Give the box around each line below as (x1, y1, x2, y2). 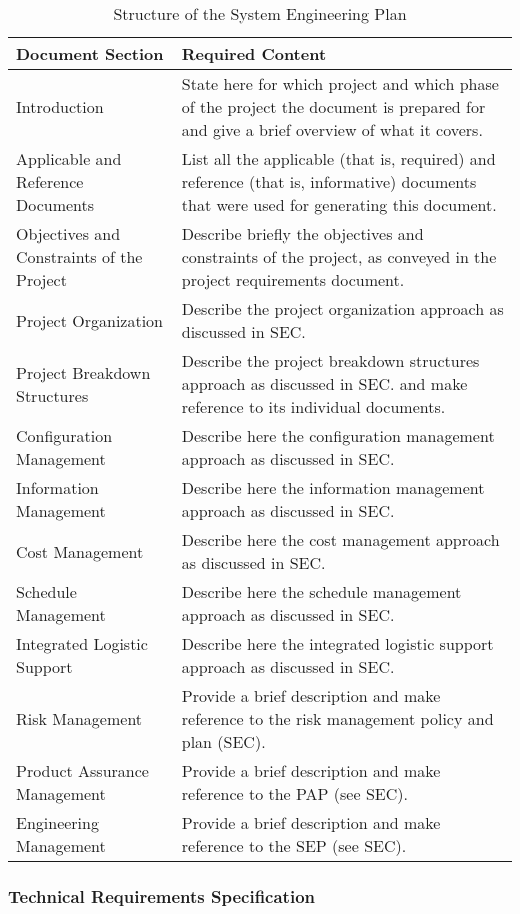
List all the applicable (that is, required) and (181, 147, 496, 170)
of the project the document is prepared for (181, 95, 486, 118)
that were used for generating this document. (181, 193, 497, 216)
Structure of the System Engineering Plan (113, 2, 407, 25)
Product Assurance (16, 759, 149, 782)
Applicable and (16, 147, 122, 170)
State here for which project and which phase (181, 72, 499, 95)
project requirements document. (181, 268, 405, 291)
